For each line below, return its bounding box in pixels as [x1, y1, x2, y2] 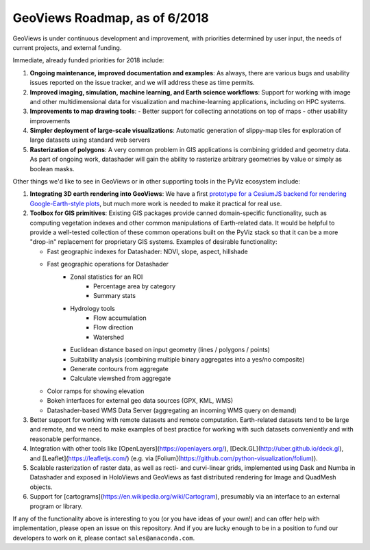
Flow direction [93, 323, 134, 332]
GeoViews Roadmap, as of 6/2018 [12, 10, 209, 25]
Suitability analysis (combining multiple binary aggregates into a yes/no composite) [70, 355, 305, 363]
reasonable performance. [29, 435, 102, 443]
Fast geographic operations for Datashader [47, 260, 169, 268]
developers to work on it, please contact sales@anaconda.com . [12, 534, 195, 542]
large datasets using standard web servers [29, 136, 151, 144]
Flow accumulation [93, 314, 147, 322]
